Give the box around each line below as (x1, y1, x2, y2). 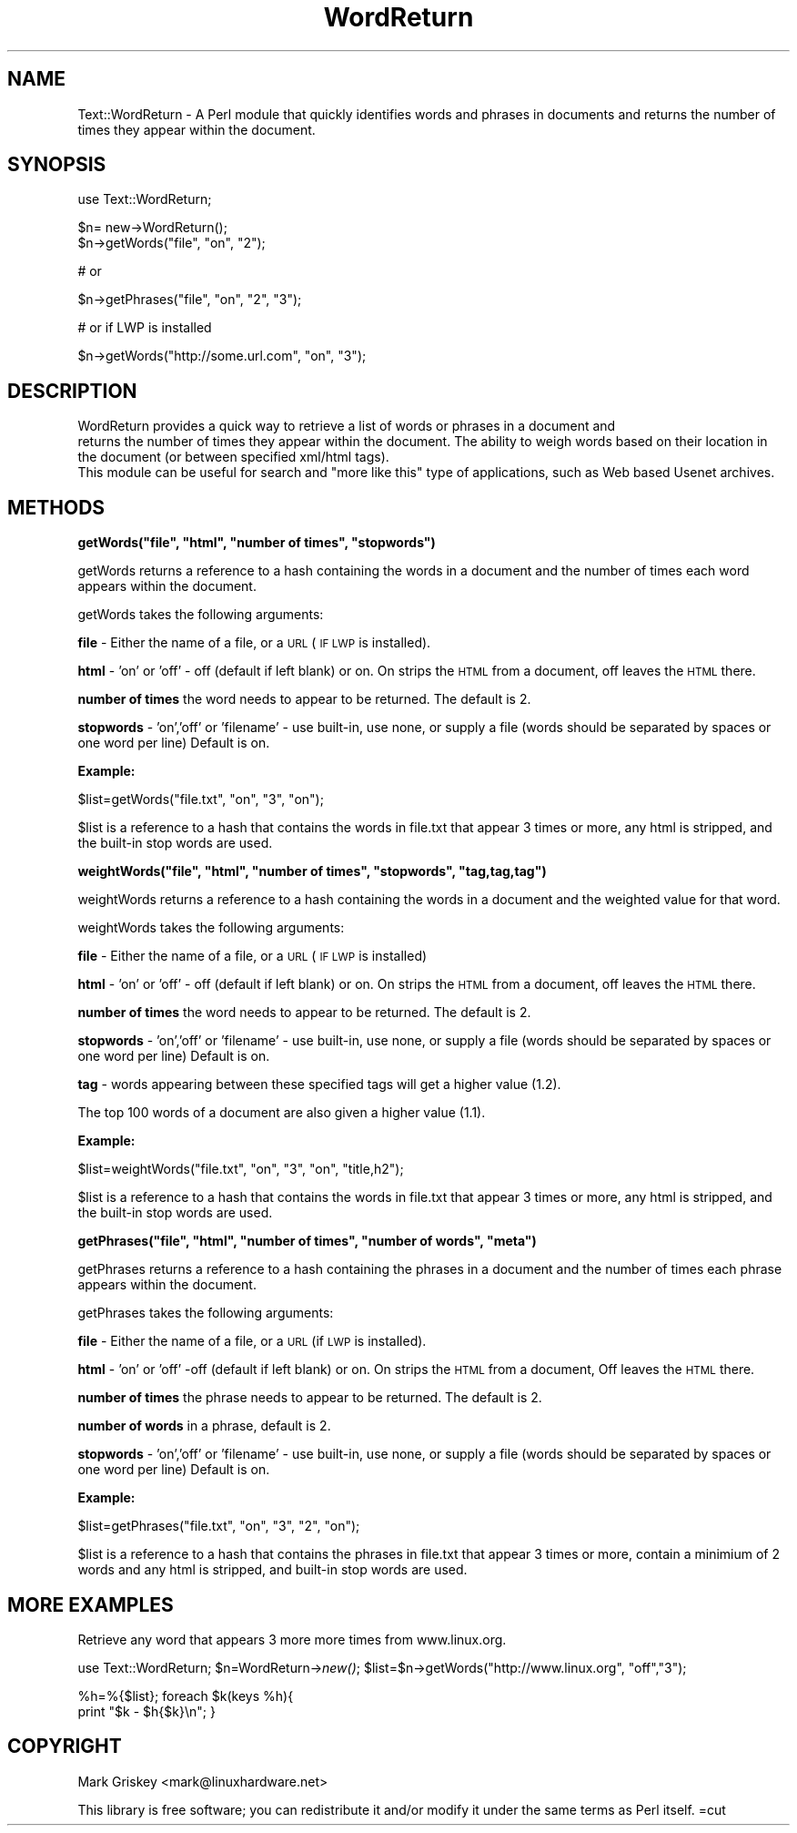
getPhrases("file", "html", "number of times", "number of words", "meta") (77, 1233, 537, 1249)
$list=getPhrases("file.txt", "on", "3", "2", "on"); (77, 1518, 360, 1534)
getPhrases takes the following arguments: (77, 1305, 334, 1321)
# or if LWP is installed (77, 320, 212, 336)
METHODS (7, 495, 106, 519)
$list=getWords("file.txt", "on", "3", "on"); (77, 791, 324, 808)
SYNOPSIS (7, 153, 106, 177)
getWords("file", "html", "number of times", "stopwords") (77, 535, 436, 551)
